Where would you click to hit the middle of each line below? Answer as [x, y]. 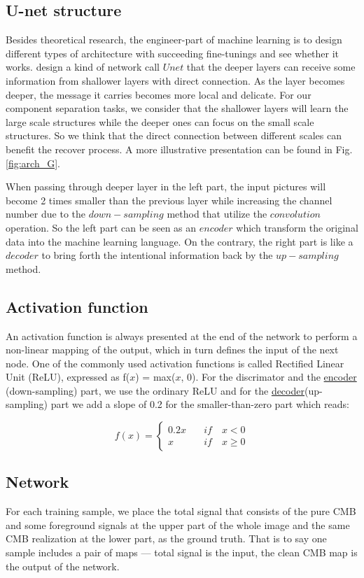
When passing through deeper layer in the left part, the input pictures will [166, 186]
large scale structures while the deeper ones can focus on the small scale [160, 121]
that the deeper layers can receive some [271, 67]
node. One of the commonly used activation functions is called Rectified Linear [175, 363]
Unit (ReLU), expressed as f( [68, 377]
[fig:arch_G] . [33, 163]
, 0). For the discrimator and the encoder [269, 377]
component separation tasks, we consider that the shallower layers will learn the [177, 108]
